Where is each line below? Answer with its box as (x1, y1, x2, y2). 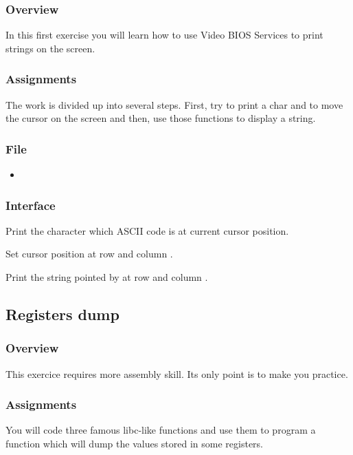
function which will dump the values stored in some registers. (5, 436, 263, 451)
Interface (5, 196, 56, 213)
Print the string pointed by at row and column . (5, 270, 208, 284)
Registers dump (5, 304, 119, 325)
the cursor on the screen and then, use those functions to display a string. (5, 111, 316, 125)
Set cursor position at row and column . (5, 246, 173, 261)
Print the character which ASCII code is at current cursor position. (5, 223, 289, 237)
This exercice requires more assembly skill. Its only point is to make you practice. (5, 366, 348, 381)
